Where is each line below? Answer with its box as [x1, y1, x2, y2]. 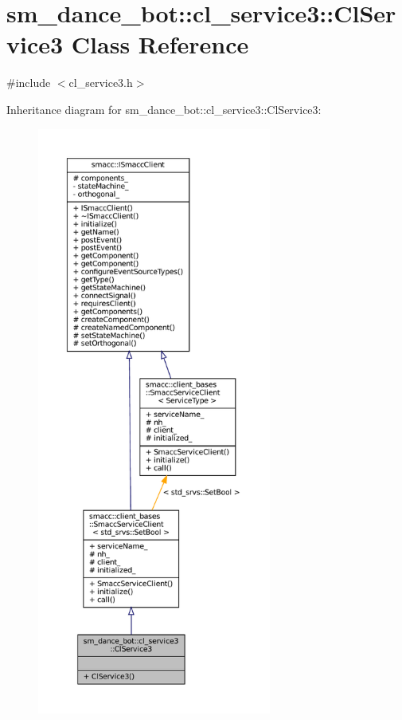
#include [6, 74, 51, 91]
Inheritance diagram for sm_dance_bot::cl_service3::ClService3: [6, 100, 322, 117]
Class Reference [71, 28, 249, 61]
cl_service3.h [68, 74, 133, 91]
